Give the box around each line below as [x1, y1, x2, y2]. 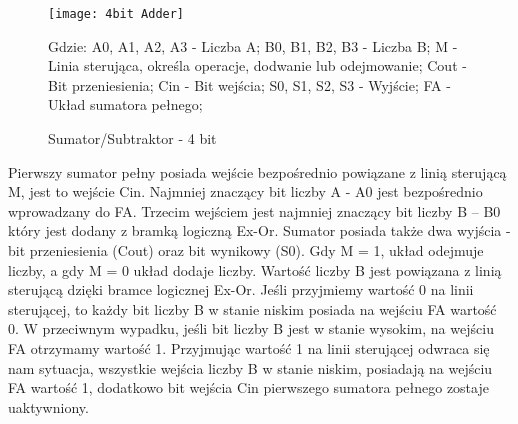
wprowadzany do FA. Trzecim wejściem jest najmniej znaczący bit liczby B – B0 [8, 200, 501, 221]
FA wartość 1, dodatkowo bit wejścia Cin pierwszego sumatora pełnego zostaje [8, 377, 489, 398]
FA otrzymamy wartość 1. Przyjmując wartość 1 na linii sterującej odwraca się [8, 337, 490, 358]
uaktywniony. [8, 396, 89, 417]
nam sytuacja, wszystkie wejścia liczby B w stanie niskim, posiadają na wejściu [8, 357, 493, 378]
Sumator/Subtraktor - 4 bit [48, 128, 217, 149]
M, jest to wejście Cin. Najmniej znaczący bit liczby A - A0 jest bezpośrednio [8, 181, 483, 202]
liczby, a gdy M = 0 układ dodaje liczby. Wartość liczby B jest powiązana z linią [8, 259, 502, 280]
